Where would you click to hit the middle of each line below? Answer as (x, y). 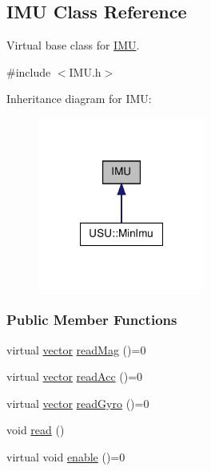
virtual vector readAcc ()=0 (75, 376)
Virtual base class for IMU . (73, 45)
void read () (36, 430)
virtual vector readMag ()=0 (76, 349)
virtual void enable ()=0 (66, 456)
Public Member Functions (92, 320)
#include (29, 71)
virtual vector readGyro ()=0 (78, 403)
